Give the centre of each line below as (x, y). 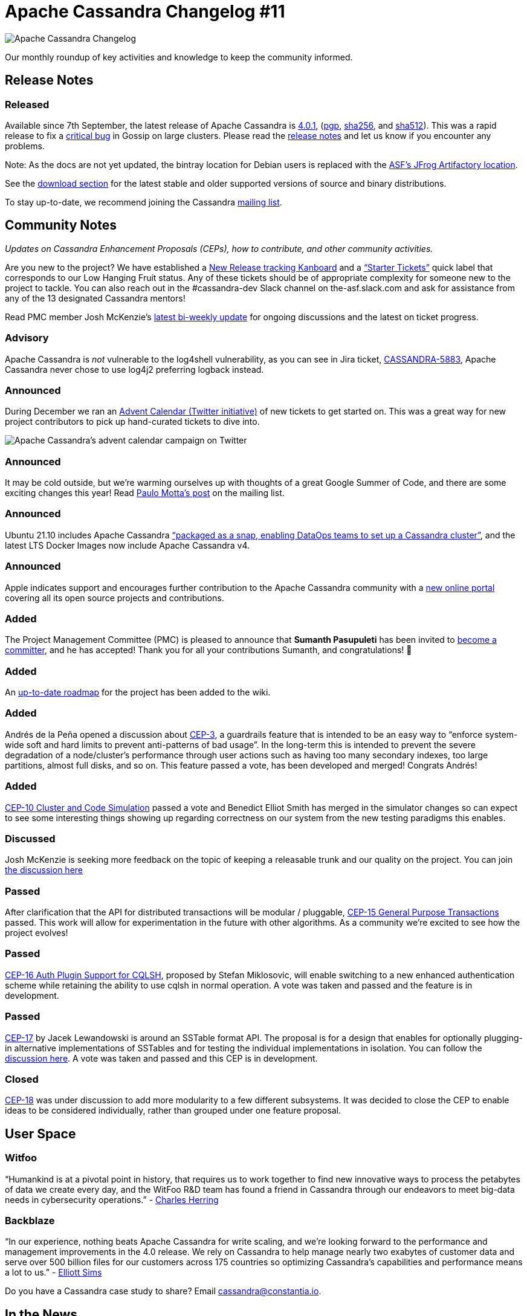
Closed (22, 1079)
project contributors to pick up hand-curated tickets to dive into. (132, 422)
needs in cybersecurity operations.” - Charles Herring (112, 1199)
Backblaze (30, 1220)
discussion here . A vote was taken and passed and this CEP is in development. (161, 1058)
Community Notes (61, 225)
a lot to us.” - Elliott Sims (53, 1272)
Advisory (27, 338)
